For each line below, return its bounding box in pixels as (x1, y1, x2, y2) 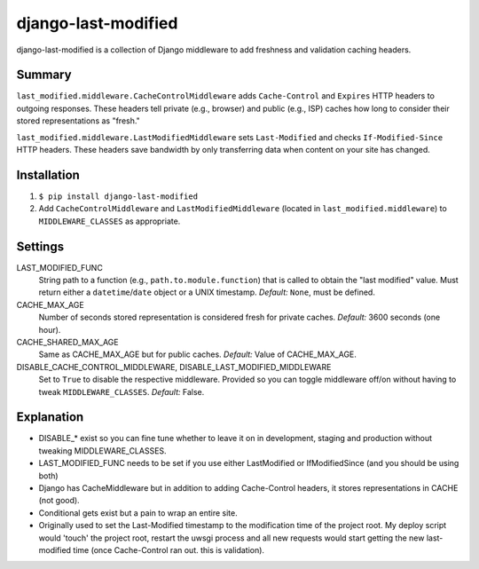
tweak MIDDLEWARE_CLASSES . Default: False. (38, 386, 205, 397)
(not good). (38, 495, 80, 506)
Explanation (16, 409, 84, 425)
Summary (16, 67, 72, 83)
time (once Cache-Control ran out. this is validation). (72, 544, 265, 555)
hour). (38, 324, 61, 335)
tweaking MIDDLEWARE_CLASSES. (38, 445, 168, 456)
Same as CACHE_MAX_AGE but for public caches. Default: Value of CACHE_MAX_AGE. (38, 349, 357, 360)
